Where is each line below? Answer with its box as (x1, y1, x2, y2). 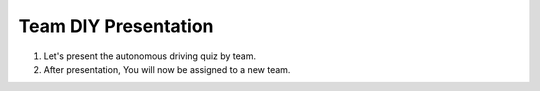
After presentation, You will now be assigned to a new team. (43, 63, 291, 75)
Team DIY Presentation (18, 15, 214, 37)
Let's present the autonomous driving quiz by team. (43, 50, 257, 62)
